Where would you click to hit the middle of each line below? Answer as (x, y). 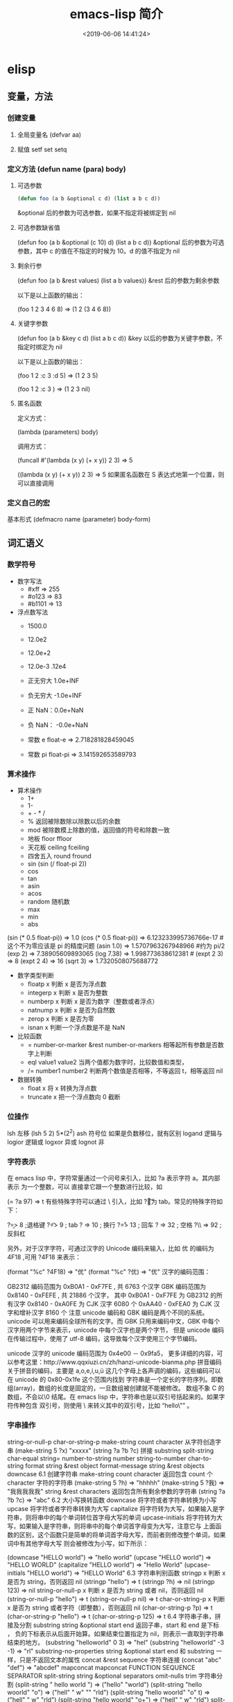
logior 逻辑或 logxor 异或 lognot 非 (56, 1142)
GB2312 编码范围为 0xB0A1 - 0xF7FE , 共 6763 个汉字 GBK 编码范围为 (107, 1287)
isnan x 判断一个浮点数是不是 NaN (76, 1028)
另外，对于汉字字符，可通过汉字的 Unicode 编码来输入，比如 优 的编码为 (111, 1249)
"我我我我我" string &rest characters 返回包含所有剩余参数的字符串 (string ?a (116, 1491)
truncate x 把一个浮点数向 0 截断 (74, 1097)
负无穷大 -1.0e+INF (55, 695)
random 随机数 (49, 902)
